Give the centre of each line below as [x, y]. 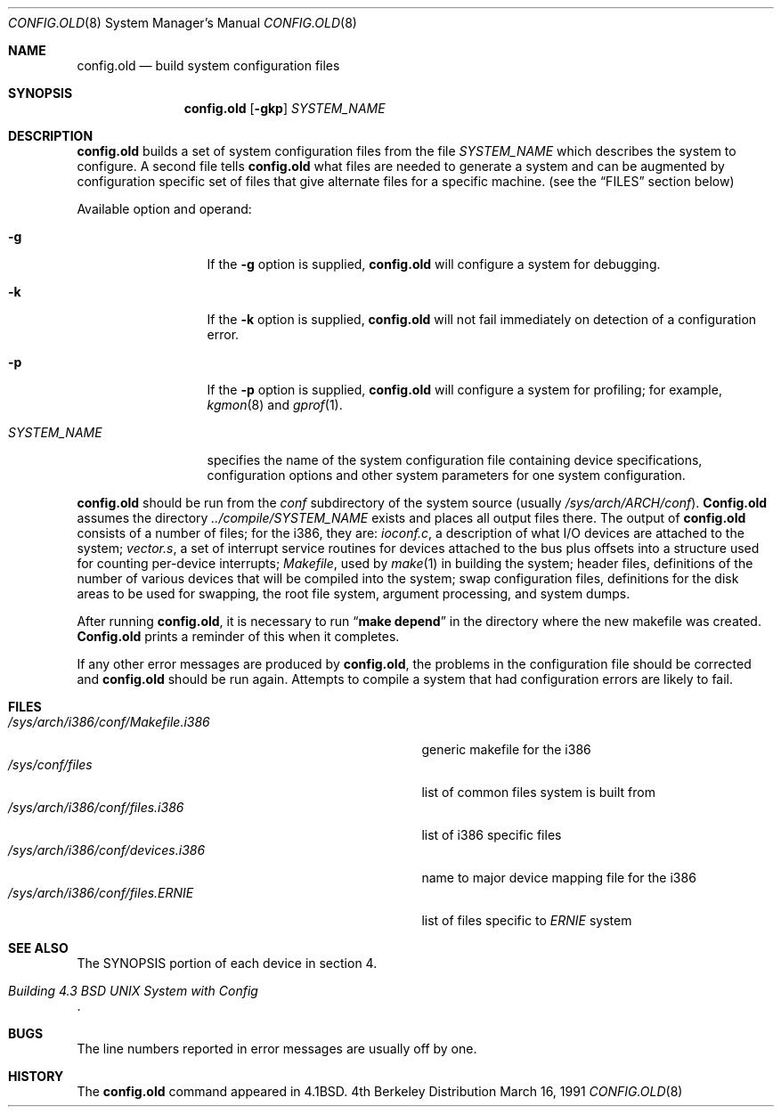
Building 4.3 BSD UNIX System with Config [133, 991]
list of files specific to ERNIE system [527, 920]
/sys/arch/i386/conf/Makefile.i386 [109, 722]
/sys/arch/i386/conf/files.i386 [96, 807]
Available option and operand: [164, 209]
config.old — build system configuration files [208, 65]
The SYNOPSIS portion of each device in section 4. [227, 963]
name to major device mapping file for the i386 [559, 878]
